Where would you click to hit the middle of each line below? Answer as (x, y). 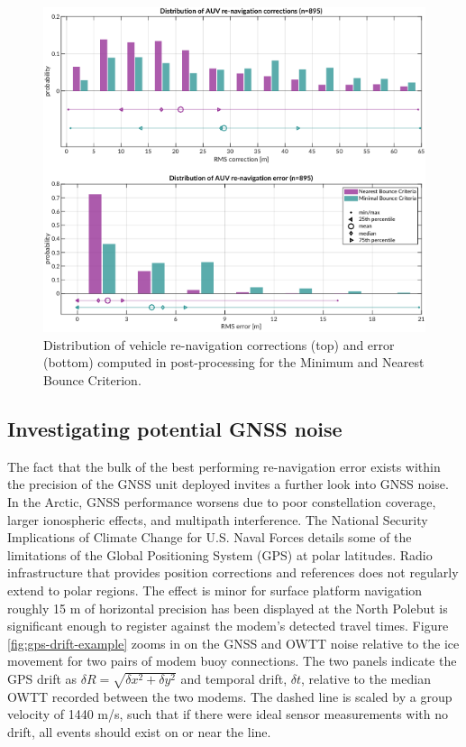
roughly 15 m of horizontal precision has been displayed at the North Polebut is (228, 608)
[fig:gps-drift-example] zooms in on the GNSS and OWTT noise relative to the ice (233, 643)
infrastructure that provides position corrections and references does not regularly (233, 572)
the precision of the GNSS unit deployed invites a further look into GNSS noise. (228, 484)
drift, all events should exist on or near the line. (139, 731)
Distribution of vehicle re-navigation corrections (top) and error (219, 344)
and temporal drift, (234, 678)
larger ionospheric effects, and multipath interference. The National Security (218, 519)
